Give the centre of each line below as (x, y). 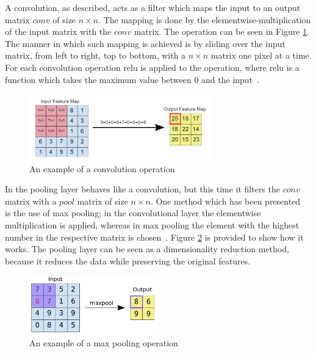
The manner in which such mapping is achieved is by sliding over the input (145, 43)
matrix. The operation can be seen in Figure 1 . (222, 31)
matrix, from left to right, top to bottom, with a (95, 55)
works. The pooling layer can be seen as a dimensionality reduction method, (147, 249)
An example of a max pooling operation (104, 342)
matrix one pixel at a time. (261, 55)
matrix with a (31, 201)
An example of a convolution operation (102, 168)
